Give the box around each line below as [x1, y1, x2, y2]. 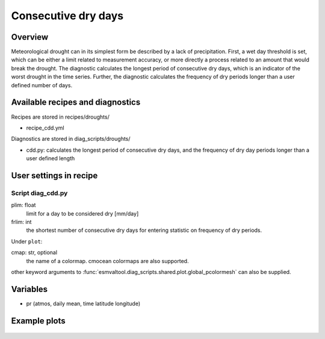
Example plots [11, 316, 66, 326]
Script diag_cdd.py [11, 188, 68, 197]
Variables [11, 284, 48, 294]
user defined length [26, 155, 75, 162]
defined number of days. [11, 81, 73, 89]
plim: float [11, 202, 36, 209]
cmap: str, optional [11, 249, 57, 256]
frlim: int [11, 219, 32, 226]
